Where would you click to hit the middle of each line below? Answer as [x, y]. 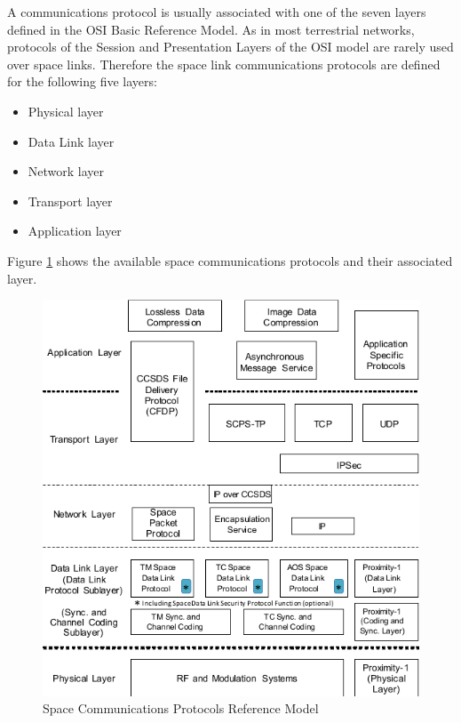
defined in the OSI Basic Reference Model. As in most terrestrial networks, [211, 29]
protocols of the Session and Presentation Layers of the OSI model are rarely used [230, 47]
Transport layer [70, 201]
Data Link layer [71, 141]
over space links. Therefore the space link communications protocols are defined [224, 64]
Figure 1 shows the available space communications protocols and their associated [230, 260]
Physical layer [66, 111]
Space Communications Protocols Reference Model [181, 708]
